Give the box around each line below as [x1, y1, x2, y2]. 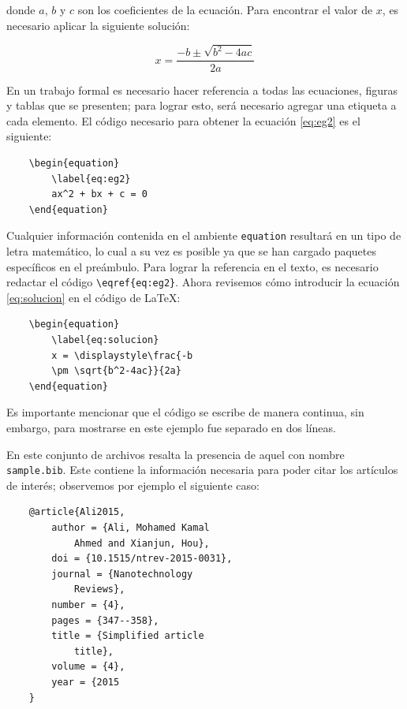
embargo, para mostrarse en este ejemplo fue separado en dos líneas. [6, 419, 336, 435]
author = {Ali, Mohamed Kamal [51, 521, 210, 533]
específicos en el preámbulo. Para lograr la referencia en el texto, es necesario [6, 258, 379, 274]
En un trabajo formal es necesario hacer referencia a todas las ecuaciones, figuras [6, 81, 398, 98]
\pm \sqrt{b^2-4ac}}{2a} [51, 365, 181, 377]
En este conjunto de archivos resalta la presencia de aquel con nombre [6, 446, 345, 462]
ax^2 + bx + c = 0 [51, 188, 147, 200]
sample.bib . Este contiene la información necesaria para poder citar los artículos [6, 461, 398, 478]
